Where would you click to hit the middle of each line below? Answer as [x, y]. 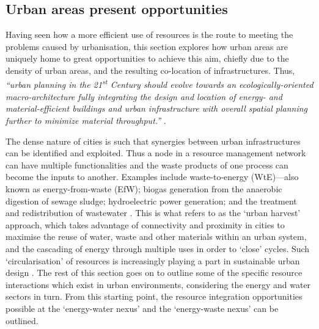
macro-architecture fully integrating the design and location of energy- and [144, 96]
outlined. [22, 320]
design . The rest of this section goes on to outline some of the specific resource [154, 273]
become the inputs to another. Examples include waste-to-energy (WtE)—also [152, 177]
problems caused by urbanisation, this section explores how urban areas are [147, 46]
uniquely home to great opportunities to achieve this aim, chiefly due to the [147, 58]
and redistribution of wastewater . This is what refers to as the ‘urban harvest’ [153, 213]
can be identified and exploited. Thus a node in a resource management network [156, 153]
